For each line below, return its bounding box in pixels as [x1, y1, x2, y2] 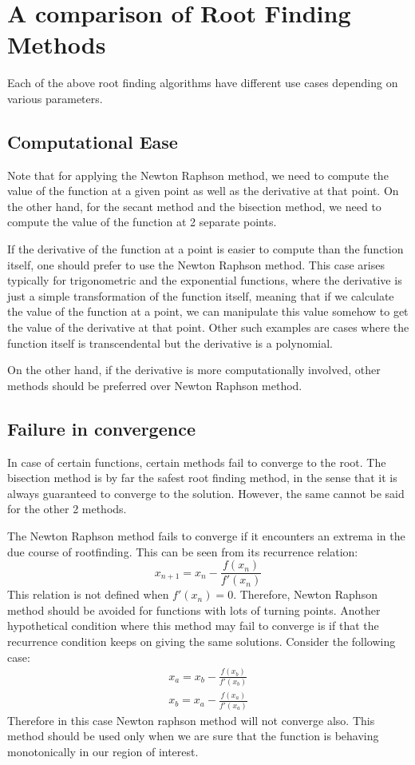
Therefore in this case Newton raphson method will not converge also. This [7, 711, 375, 728]
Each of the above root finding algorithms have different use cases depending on [7, 74, 398, 91]
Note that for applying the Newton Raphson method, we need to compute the [7, 166, 389, 183]
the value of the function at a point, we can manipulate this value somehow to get [7, 303, 409, 320]
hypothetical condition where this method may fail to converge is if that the [7, 617, 379, 634]
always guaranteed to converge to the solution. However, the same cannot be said [7, 484, 405, 501]
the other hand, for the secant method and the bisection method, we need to [7, 197, 381, 214]
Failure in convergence [7, 416, 196, 440]
